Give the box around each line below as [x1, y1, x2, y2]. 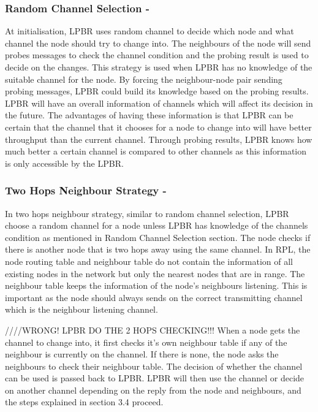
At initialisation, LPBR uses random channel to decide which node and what [5, 25, 294, 37]
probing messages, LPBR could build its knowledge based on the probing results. [5, 85, 309, 97]
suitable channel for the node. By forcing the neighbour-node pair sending [5, 72, 282, 85]
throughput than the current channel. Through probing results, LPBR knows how [5, 132, 312, 145]
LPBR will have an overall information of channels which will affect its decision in [5, 96, 313, 109]
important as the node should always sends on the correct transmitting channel [5, 291, 303, 303]
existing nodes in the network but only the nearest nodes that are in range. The [5, 267, 305, 280]
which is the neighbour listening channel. [5, 303, 158, 316]
